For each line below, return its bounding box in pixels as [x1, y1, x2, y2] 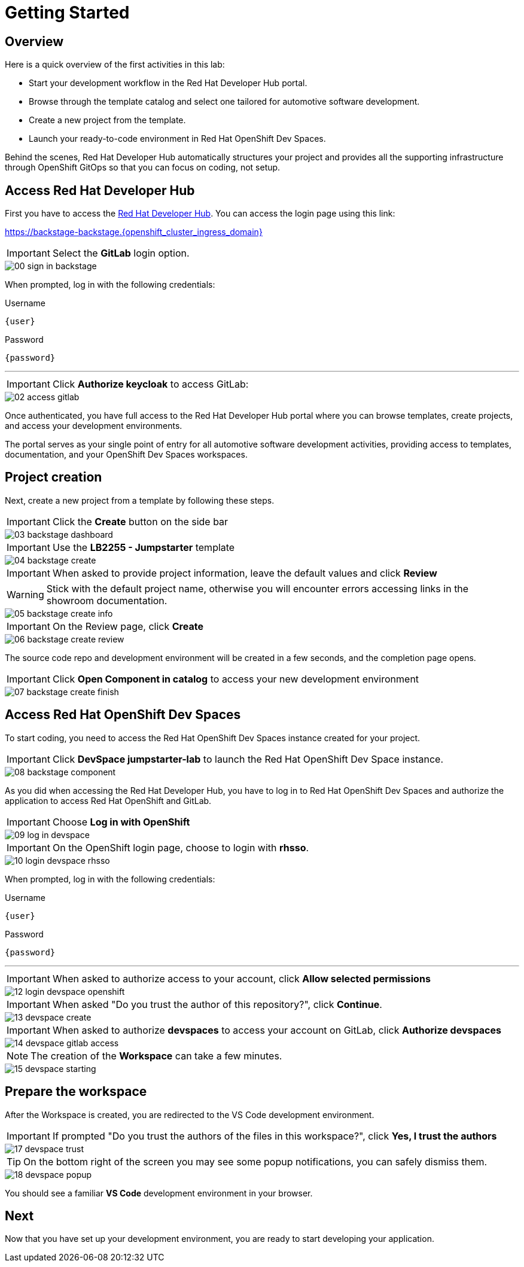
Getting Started [5, 2, 130, 23]
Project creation [5, 470, 102, 485]
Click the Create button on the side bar [52, 515, 229, 528]
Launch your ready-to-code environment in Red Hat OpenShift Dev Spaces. [29, 133, 326, 144]
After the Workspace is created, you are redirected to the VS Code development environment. [5, 1109, 374, 1120]
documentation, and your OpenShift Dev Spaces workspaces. [5, 449, 248, 460]
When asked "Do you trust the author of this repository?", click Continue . [52, 998, 382, 1010]
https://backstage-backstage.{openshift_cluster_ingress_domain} [5, 227, 263, 237]
